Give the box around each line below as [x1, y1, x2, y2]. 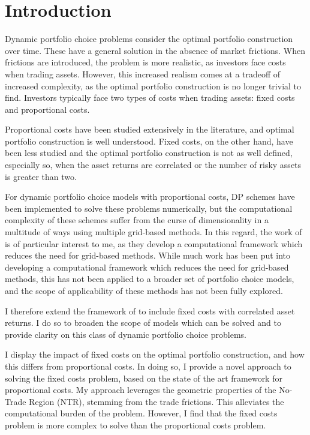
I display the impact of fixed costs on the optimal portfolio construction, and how [5, 348, 305, 361]
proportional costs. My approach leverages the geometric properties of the [5, 383, 276, 396]
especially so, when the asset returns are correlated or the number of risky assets [5, 158, 302, 171]
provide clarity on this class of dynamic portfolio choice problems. [5, 328, 246, 340]
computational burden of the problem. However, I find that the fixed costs [5, 407, 278, 419]
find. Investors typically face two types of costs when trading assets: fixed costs [5, 91, 295, 104]
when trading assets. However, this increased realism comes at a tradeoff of [5, 67, 281, 80]
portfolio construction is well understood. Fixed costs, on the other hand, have [5, 134, 293, 147]
